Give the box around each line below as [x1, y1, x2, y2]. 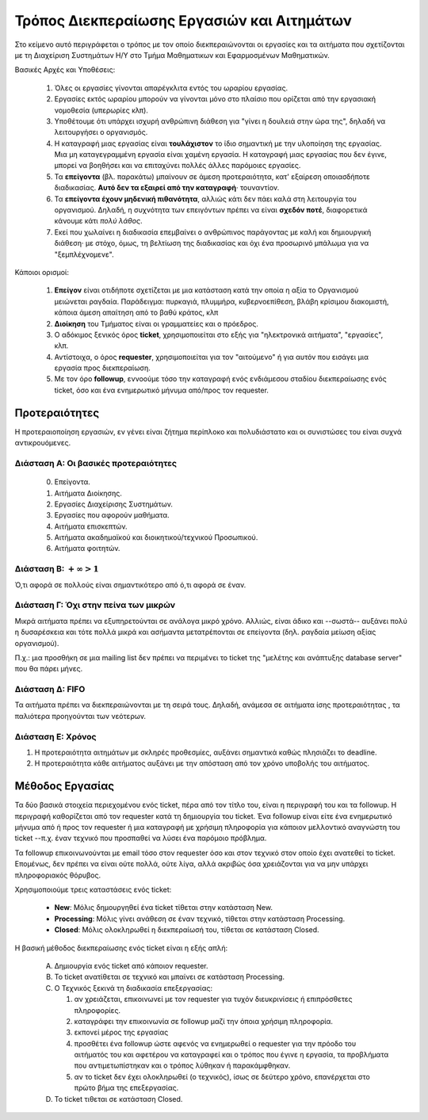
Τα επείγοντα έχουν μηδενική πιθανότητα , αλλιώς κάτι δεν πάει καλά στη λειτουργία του [54, 194, 357, 204]
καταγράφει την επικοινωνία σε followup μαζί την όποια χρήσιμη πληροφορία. [74, 1016, 333, 1026]
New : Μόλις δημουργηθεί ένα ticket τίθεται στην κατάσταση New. [54, 903, 273, 912]
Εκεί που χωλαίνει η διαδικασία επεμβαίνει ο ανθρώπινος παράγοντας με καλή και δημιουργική [54, 227, 372, 237]
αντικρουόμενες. [14, 438, 71, 448]
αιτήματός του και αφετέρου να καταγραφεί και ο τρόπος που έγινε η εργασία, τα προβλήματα [74, 1050, 389, 1060]
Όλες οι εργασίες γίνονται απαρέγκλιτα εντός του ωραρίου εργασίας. [54, 83, 289, 93]
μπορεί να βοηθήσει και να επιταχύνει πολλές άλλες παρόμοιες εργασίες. [54, 161, 301, 170]
